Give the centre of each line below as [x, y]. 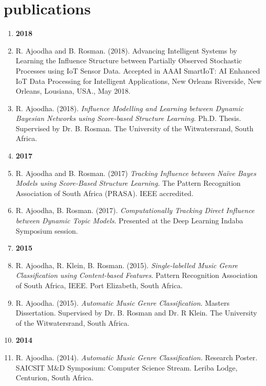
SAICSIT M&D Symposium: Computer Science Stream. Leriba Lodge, [127, 367]
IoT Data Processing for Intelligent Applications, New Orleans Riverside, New [139, 81]
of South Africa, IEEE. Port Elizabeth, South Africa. [99, 285]
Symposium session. [47, 230]
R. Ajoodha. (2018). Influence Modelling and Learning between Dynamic [130, 108]
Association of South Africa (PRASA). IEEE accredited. [104, 193]
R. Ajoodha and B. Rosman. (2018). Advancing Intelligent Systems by [126, 50]
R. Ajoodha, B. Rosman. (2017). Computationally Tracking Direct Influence [135, 210]
